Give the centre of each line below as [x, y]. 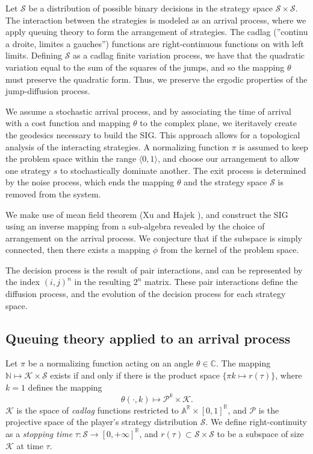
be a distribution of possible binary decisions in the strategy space [150, 8]
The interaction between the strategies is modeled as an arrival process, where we [156, 20]
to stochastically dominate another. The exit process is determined [183, 170]
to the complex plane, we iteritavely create [218, 123]
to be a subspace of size [260, 433]
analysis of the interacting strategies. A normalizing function [117, 146]
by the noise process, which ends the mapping [90, 182]
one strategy [28, 170]
